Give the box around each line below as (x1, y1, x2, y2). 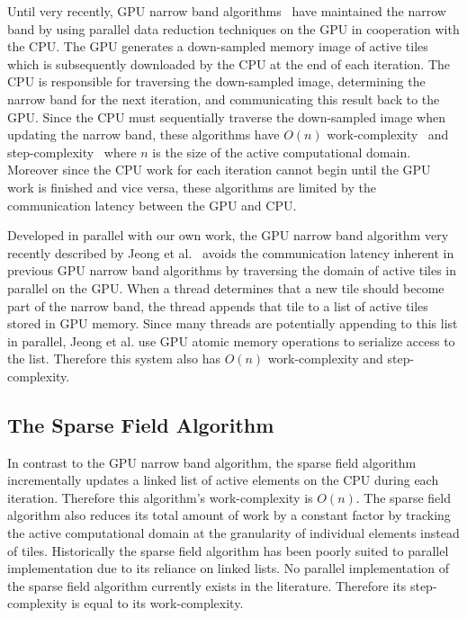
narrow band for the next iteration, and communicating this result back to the (7, 89, 440, 108)
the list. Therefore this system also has (7, 349, 220, 368)
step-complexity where (7, 142, 137, 161)
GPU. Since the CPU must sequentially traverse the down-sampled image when (7, 107, 445, 126)
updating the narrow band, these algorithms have (7, 125, 280, 144)
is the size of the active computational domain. (152, 142, 411, 161)
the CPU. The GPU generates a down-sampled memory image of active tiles (7, 37, 428, 56)
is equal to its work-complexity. (71, 594, 244, 613)
